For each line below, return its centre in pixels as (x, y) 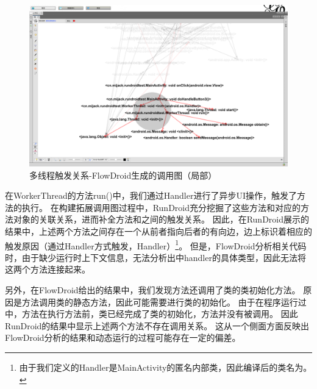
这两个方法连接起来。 (48, 269)
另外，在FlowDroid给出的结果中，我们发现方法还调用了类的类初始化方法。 (153, 290)
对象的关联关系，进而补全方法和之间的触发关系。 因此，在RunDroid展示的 (161, 219)
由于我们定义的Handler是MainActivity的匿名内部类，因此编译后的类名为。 (166, 367)
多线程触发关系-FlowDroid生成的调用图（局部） (123, 175)
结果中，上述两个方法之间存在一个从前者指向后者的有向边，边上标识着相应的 (158, 231)
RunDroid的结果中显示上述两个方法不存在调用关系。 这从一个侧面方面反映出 (157, 325)
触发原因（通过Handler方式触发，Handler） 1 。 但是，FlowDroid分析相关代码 (156, 244)
